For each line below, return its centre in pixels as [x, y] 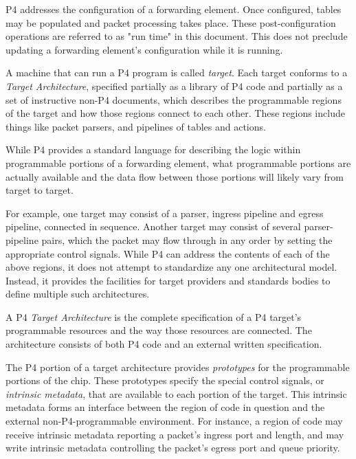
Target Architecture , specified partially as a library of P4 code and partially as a [174, 86]
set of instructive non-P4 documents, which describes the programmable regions [174, 99]
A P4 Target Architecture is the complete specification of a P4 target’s [154, 316]
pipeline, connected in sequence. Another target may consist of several [153, 226]
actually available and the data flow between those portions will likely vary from [175, 176]
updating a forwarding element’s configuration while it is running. [144, 49]
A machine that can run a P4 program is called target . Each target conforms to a [177, 72]
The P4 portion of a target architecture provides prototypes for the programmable [178, 367]
